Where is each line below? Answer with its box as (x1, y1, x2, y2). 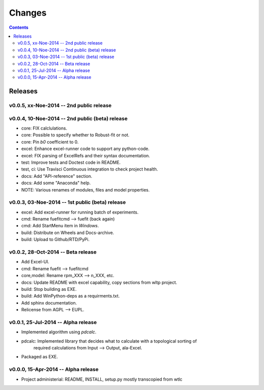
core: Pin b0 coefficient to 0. (21, 139, 79, 145)
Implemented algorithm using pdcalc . (21, 329, 97, 335)
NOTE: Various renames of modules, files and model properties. (21, 187, 150, 193)
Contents (9, 24, 29, 30)
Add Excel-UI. (21, 259, 49, 265)
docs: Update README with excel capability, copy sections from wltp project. (21, 279, 177, 285)
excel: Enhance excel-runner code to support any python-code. (21, 146, 150, 152)
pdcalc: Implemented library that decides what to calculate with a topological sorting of (21, 338, 197, 344)
